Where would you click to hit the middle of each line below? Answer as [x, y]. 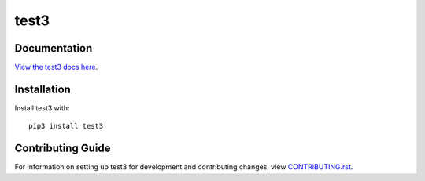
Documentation [54, 48]
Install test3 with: [42, 108]
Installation [42, 89]
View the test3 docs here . [56, 67]
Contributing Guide [63, 148]
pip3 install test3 [66, 126]
